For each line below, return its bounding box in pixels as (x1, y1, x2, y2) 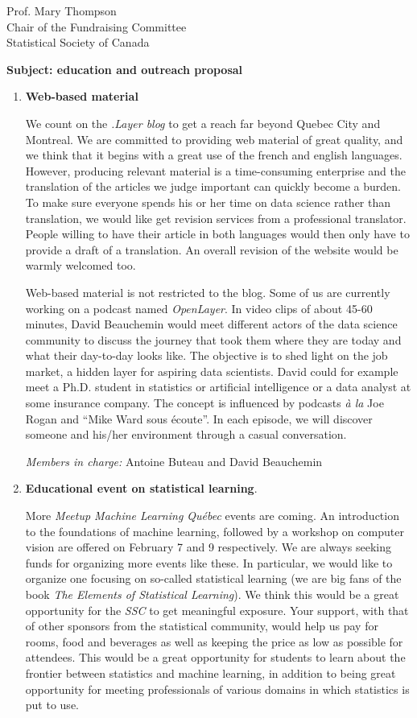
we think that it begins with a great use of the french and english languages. (25, 146, 403, 163)
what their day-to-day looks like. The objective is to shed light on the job (25, 347, 388, 364)
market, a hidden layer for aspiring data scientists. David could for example (25, 362, 398, 379)
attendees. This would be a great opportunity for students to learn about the (25, 649, 406, 666)
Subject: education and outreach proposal (6, 60, 243, 77)
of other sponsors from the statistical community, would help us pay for (25, 617, 378, 634)
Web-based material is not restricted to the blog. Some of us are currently (25, 283, 390, 300)
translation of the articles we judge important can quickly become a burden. (25, 178, 402, 195)
